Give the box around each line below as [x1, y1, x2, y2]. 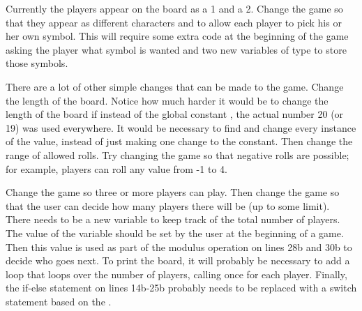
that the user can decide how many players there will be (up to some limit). [6, 198, 330, 213]
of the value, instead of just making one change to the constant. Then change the [6, 134, 353, 149]
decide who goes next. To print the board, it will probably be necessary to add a [6, 253, 350, 268]
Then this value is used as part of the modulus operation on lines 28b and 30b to [6, 239, 352, 254]
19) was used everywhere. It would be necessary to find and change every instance [6, 120, 356, 135]
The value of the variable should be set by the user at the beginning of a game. [6, 225, 344, 240]
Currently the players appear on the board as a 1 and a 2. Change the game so [6, 1, 343, 15]
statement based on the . [6, 294, 112, 308]
